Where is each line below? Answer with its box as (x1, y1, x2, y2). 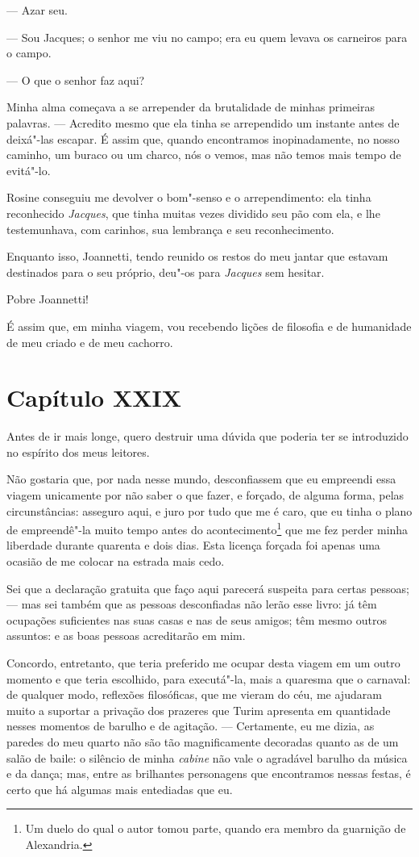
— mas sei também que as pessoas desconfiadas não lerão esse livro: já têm (6, 596, 377, 612)
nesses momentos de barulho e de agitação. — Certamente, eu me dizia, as (6, 717, 375, 734)
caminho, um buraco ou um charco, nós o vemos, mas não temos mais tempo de (6, 146, 401, 163)
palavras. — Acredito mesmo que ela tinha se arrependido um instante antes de (6, 114, 400, 131)
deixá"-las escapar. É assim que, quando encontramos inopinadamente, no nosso (6, 130, 400, 147)
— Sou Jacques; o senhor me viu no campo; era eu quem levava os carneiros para (6, 28, 408, 45)
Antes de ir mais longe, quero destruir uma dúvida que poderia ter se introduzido (6, 428, 409, 445)
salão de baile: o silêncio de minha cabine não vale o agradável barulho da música (6, 749, 408, 766)
